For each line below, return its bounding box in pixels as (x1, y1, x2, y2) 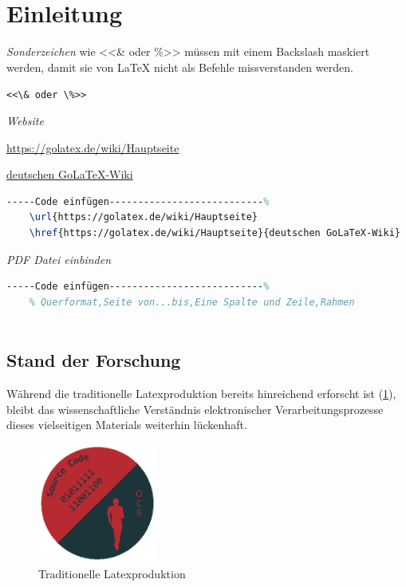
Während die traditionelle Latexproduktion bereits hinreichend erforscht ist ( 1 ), (6, 385, 396, 402)
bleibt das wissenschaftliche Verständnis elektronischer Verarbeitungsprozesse (6, 400, 384, 417)
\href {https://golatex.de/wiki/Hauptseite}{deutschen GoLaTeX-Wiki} (29, 227, 400, 238)
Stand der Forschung (6, 348, 181, 372)
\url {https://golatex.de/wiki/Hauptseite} (29, 211, 258, 223)
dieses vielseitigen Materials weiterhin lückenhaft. (6, 416, 247, 433)
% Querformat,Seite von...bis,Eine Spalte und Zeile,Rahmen (29, 296, 355, 308)
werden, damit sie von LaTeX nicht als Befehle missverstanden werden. (6, 58, 353, 75)
